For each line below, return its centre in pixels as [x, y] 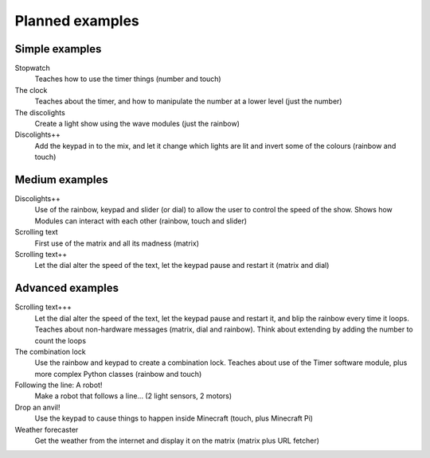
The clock [31, 90]
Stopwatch [33, 68]
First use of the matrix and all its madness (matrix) [117, 243]
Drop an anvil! [37, 407]
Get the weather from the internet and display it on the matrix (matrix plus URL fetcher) [177, 441]
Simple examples [58, 49]
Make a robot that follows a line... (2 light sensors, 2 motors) [133, 396]
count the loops [61, 340]
